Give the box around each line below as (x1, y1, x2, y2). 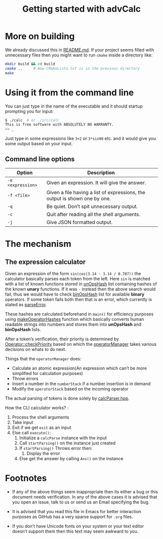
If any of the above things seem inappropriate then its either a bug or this (12, 488, 158, 495)
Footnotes (5, 473, 47, 484)
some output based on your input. (5, 141, 73, 147)
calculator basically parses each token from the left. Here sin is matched (5, 276, 150, 281)
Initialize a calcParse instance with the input (19, 435, 107, 441)
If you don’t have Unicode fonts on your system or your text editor (12, 523, 144, 529)
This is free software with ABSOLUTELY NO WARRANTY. (5, 122, 114, 127)
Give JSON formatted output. (46, 219, 113, 225)
